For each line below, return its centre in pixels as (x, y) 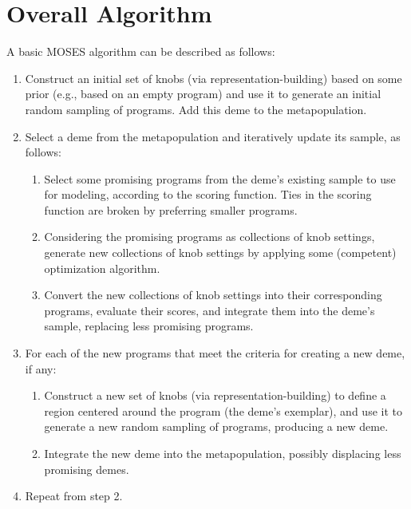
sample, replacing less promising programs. (149, 326)
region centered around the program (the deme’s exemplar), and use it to (223, 410)
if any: (41, 368)
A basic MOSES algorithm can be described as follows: (141, 51)
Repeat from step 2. (74, 496)
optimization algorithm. (102, 268)
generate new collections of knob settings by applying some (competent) (220, 253)
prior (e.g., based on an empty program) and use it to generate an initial (203, 94)
